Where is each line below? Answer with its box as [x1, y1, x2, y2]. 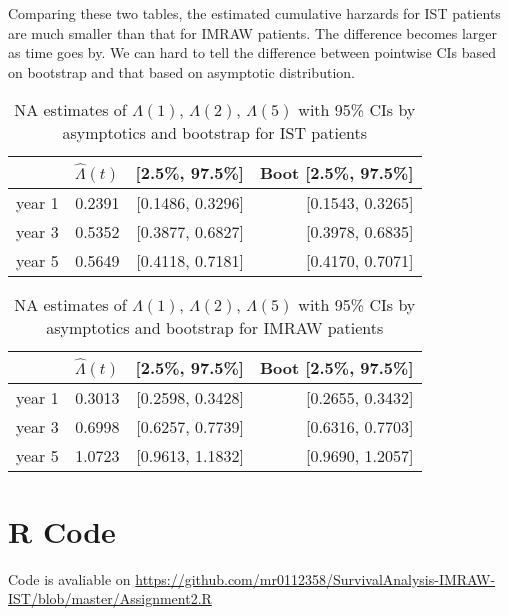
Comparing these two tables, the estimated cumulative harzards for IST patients [8, 3, 501, 23]
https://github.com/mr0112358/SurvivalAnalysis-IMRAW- [135, 568, 496, 589]
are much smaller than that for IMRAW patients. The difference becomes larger [8, 22, 498, 43]
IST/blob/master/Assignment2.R [8, 588, 212, 609]
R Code [8, 510, 116, 551]
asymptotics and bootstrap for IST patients [62, 121, 367, 145]
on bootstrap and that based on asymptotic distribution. [8, 61, 355, 82]
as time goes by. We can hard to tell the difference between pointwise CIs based [8, 42, 497, 63]
